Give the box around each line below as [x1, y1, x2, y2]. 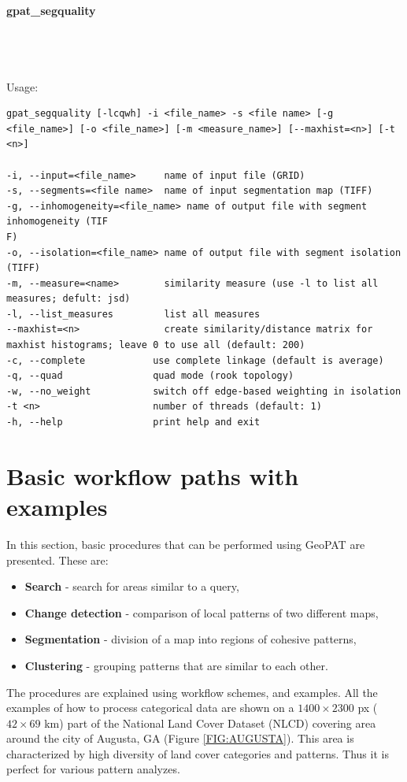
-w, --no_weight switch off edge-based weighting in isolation [6, 385, 401, 397]
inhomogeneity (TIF [6, 216, 108, 228]
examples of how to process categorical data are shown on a [6, 699, 294, 716]
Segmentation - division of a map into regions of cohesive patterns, [24, 631, 357, 647]
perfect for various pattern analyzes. [6, 761, 180, 777]
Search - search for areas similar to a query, [24, 578, 239, 595]
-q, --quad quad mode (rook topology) [6, 370, 294, 382]
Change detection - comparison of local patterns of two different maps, [24, 604, 379, 621]
